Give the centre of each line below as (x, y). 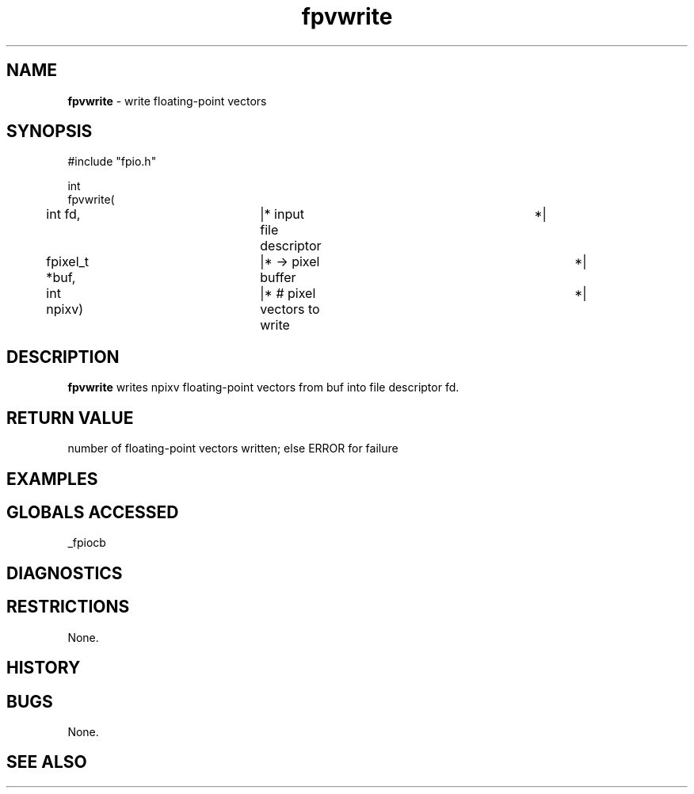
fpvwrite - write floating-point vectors (167, 101)
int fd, (63, 214)
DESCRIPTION (63, 357)
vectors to (290, 309)
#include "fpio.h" (112, 162)
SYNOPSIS (50, 132)
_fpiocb (87, 543)
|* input (282, 214)
